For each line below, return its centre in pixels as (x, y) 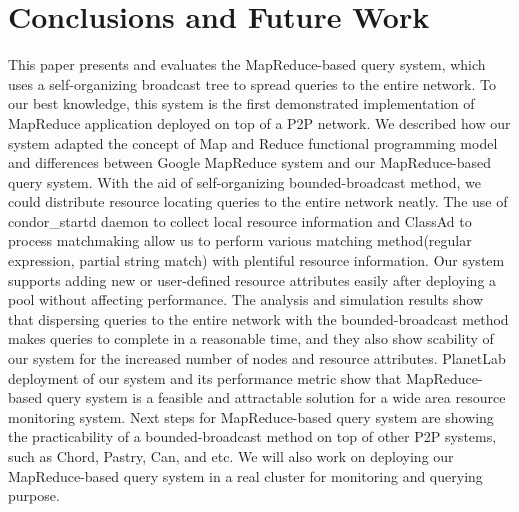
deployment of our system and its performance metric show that (205, 377)
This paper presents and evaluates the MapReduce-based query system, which (247, 64)
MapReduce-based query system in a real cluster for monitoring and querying (245, 475)
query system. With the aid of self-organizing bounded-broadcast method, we (244, 181)
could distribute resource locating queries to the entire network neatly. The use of (258, 201)
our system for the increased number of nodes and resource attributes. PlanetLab (257, 358)
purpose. (34, 495)
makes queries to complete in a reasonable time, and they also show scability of (251, 338)
